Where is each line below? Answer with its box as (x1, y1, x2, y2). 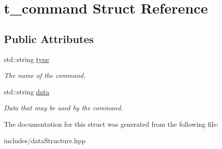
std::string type (4, 54, 49, 64)
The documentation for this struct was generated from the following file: (4, 119, 219, 129)
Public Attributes (4, 31, 94, 46)
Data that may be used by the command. (4, 103, 123, 113)
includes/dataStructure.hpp (4, 135, 86, 145)
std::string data (4, 86, 49, 96)
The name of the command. (4, 70, 86, 80)
